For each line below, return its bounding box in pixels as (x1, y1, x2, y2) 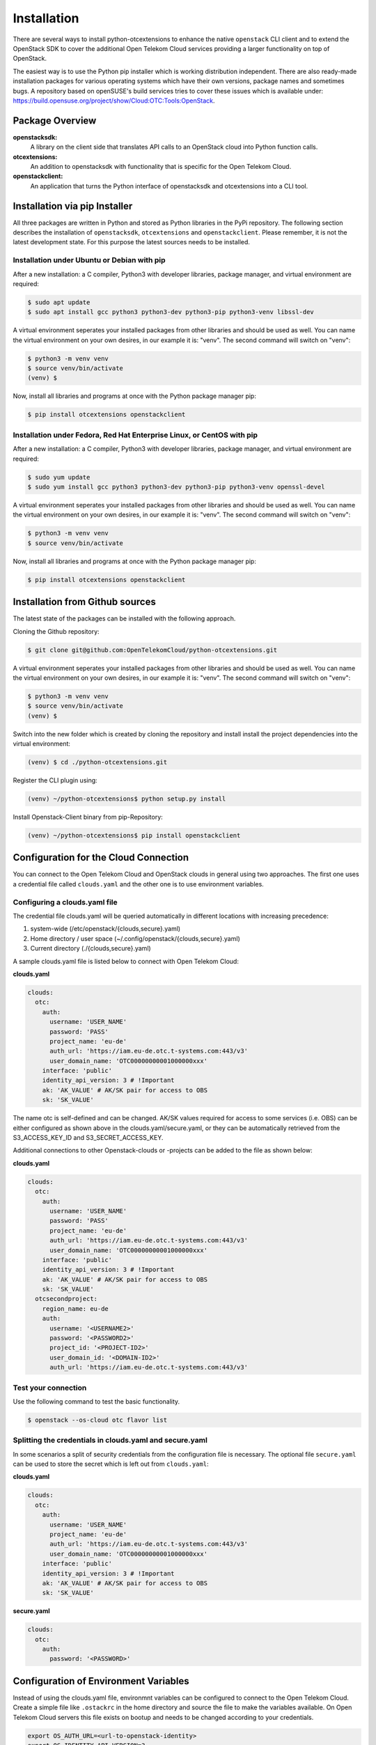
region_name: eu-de (42, 1305, 109, 1312)
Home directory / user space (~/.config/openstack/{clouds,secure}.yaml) (30, 934, 240, 942)
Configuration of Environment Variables (13, 1675, 189, 1687)
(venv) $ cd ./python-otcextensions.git (27, 758, 167, 766)
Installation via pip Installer (13, 200, 133, 212)
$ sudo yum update (27, 473, 91, 481)
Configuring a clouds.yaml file (13, 897, 118, 907)
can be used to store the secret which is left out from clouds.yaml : (13, 1460, 209, 1469)
